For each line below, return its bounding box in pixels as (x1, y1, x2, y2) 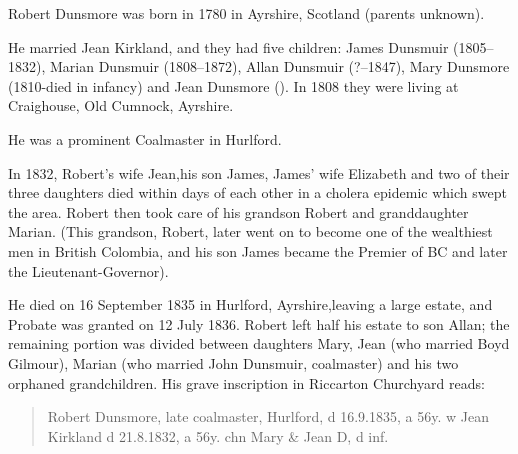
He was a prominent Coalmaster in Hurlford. (8, 128, 282, 149)
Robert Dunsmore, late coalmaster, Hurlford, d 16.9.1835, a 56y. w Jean (47, 406, 489, 427)
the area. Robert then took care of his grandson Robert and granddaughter (8, 201, 469, 222)
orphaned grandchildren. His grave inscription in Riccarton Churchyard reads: (8, 372, 485, 393)
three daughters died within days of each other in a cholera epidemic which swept (8, 182, 507, 203)
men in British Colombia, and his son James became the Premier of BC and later (8, 240, 508, 261)
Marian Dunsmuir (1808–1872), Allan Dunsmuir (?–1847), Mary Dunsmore (49, 56, 510, 77)
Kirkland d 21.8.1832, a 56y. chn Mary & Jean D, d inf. (47, 425, 389, 446)
